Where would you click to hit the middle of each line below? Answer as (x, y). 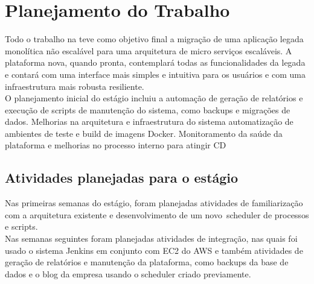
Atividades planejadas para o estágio (122, 178)
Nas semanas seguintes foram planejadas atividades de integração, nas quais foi (151, 238)
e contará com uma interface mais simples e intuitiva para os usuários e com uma (155, 74)
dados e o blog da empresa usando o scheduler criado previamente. (128, 273)
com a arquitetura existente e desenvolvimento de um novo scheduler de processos (157, 214)
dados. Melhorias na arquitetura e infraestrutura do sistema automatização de (149, 121)
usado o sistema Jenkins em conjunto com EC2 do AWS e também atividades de (154, 250)
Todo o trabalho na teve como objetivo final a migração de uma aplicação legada (154, 39)
